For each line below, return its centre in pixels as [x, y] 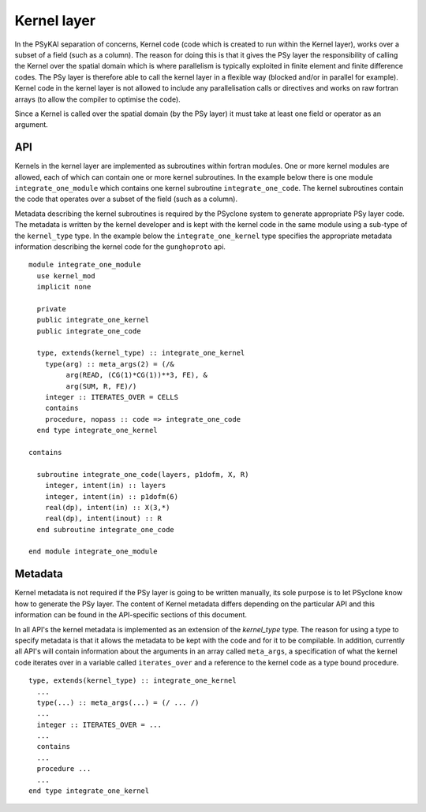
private [51, 309]
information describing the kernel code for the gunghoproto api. [120, 246]
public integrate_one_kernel [93, 320]
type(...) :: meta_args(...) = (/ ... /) [118, 702]
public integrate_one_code [89, 331]
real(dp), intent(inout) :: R [103, 519]
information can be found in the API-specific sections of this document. [131, 615]
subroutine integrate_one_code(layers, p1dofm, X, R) [143, 474]
